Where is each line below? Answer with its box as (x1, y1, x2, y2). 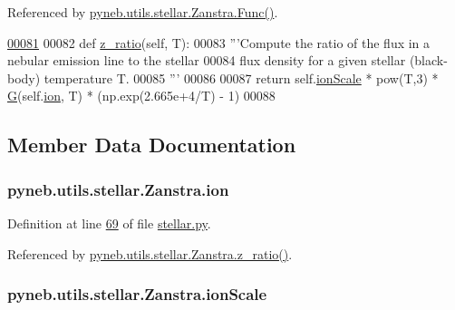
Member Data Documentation (7, 131, 296, 159)
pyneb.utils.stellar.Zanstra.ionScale (7, 283, 267, 305)
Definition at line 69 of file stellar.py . (7, 213, 211, 232)
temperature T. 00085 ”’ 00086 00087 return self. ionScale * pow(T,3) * (44, 68, 439, 87)
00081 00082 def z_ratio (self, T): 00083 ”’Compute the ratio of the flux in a (7, 33, 431, 52)
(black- (409, 51, 448, 70)
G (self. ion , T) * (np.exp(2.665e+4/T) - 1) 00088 (7, 86, 276, 105)
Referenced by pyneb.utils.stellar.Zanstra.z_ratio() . (7, 244, 293, 263)
